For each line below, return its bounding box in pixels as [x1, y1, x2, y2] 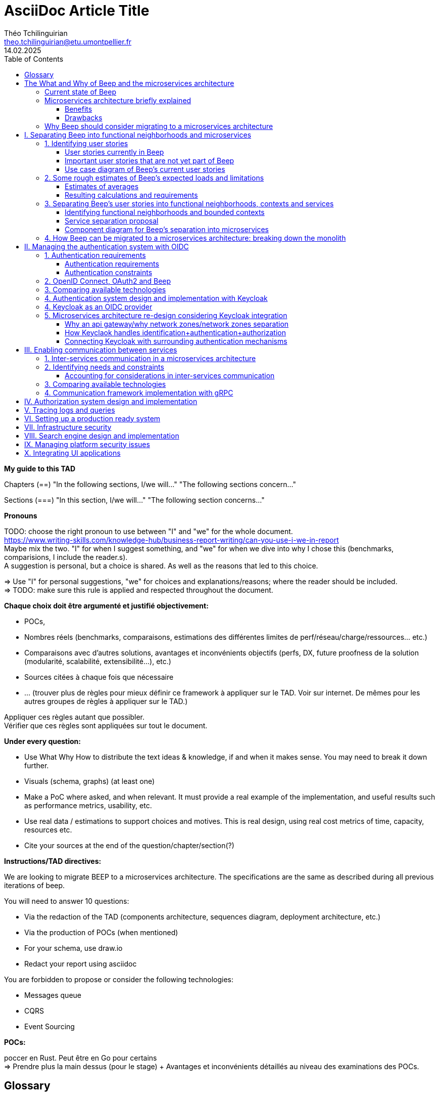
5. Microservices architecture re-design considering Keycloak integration [44, 311, 287, 320]
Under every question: [4, 736, 81, 746]
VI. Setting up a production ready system [24, 414, 161, 423]
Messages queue [24, 990, 81, 999]
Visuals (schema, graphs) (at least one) [24, 776, 155, 785]
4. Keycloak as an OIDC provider [44, 302, 153, 311]
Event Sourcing [24, 1022, 75, 1031]
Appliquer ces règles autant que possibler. [4, 712, 145, 721]
